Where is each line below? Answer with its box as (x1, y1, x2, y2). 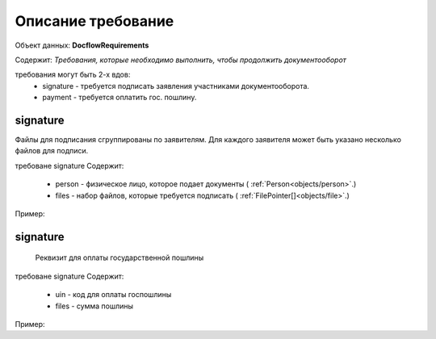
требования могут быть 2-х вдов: (15, 69, 131, 80)
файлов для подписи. (15, 146, 89, 156)
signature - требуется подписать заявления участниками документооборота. (42, 81, 310, 90)
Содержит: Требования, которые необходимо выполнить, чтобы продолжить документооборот (15, 55, 347, 65)
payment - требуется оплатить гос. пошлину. (42, 93, 197, 103)
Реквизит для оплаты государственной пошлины (35, 253, 204, 262)
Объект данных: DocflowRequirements (15, 40, 149, 50)
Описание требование (15, 12, 174, 30)
